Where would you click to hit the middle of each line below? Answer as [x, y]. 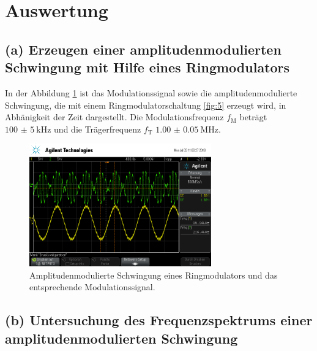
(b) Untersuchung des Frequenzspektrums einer [159, 320]
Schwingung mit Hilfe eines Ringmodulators [147, 67]
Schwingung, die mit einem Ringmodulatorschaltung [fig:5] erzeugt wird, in [146, 105]
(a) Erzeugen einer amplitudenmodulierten [143, 49]
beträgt [253, 117]
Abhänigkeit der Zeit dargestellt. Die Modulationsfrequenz [114, 117]
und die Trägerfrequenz [98, 129]
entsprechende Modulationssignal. [92, 287]
